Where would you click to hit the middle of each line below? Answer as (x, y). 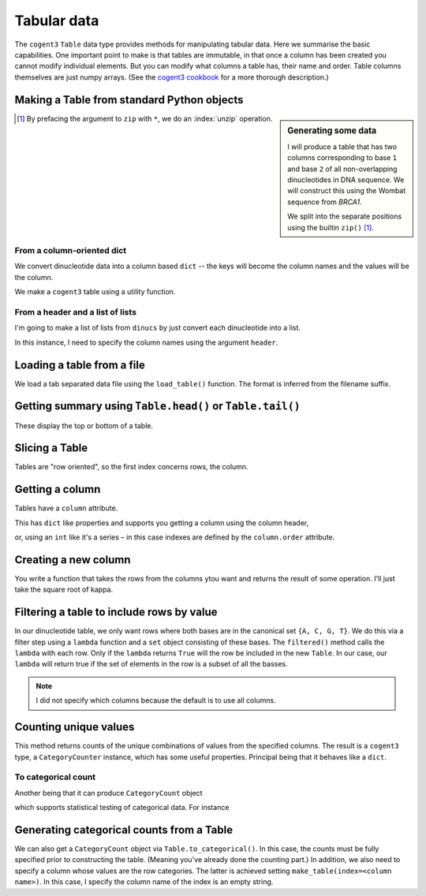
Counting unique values (75, 727)
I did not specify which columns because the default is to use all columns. (156, 700)
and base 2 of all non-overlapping (342, 169)
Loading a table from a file (80, 365)
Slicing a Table (51, 448)
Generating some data (332, 130)
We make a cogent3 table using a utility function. (95, 292)
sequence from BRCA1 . (325, 202)
